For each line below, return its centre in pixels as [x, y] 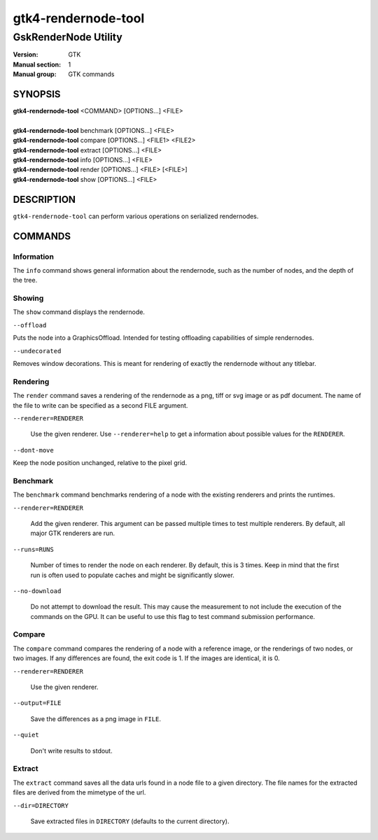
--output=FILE [37, 703]
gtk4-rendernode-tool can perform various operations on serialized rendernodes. [136, 216]
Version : [26, 55]
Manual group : [35, 74]
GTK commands [91, 74]
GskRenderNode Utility [68, 37]
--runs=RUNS [33, 549]
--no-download [37, 591]
